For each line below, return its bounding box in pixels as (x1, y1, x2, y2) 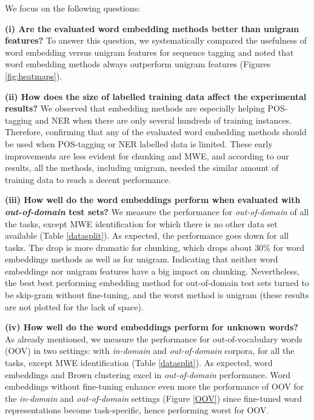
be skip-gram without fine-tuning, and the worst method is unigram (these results (5, 288, 309, 301)
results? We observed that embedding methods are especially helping (5, 102, 265, 115)
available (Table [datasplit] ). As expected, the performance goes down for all (5, 229, 289, 242)
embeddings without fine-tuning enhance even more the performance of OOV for (5, 380, 304, 393)
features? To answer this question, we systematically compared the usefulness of (5, 34, 307, 47)
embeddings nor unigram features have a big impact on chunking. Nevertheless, (5, 264, 299, 277)
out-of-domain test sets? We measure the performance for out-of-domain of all (5, 205, 309, 218)
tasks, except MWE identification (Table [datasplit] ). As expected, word (5, 356, 273, 369)
